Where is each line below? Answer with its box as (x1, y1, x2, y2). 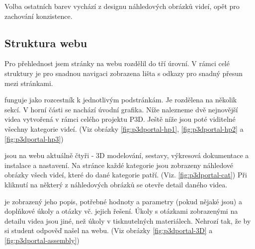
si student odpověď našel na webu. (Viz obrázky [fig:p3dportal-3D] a (4, 225, 213, 236)
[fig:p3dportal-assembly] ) (4, 235, 80, 245)
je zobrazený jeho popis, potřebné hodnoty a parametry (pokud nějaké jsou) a (4, 196, 242, 206)
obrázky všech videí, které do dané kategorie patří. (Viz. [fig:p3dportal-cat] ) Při (4, 169, 247, 180)
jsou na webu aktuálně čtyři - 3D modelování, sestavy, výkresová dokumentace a (4, 150, 249, 161)
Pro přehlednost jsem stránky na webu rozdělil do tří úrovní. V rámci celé (4, 58, 230, 69)
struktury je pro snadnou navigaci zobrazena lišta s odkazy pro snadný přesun (4, 68, 243, 78)
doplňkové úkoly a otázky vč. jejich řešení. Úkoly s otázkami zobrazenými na (4, 206, 238, 216)
